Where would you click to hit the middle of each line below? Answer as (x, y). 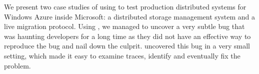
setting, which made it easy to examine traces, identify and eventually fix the (122, 55)
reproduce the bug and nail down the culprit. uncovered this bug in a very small (127, 46)
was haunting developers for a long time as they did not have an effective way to (127, 36)
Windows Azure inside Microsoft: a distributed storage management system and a (129, 16)
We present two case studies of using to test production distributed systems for (125, 6)
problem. (17, 65)
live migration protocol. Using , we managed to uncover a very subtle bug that (124, 26)
